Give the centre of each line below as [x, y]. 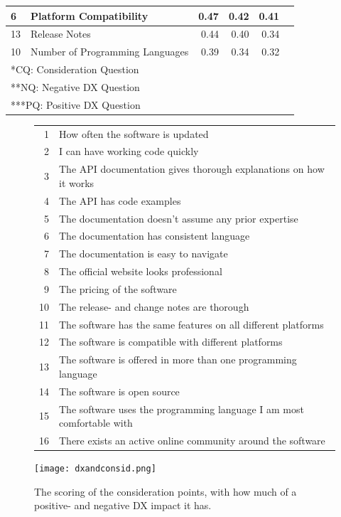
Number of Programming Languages [110, 52]
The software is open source [119, 391]
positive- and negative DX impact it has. [123, 505]
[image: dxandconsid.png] [95, 469]
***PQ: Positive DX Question [76, 104]
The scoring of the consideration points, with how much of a [166, 491]
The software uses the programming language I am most [182, 409]
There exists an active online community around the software [192, 440]
